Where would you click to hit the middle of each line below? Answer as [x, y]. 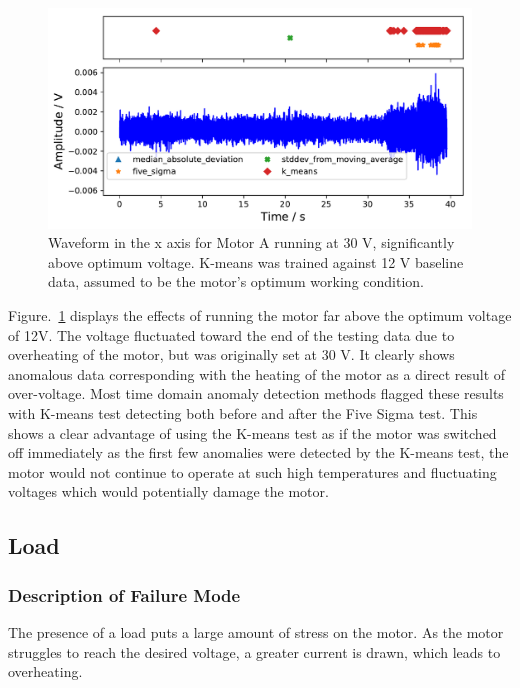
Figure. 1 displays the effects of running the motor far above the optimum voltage [260, 315]
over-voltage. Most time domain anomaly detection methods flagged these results [256, 393]
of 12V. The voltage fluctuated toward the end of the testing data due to [231, 334]
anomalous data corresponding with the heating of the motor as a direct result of [257, 373]
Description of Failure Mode [124, 594]
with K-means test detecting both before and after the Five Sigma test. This [243, 413]
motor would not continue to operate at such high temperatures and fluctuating [252, 471]
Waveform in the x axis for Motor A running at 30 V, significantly [251, 242]
